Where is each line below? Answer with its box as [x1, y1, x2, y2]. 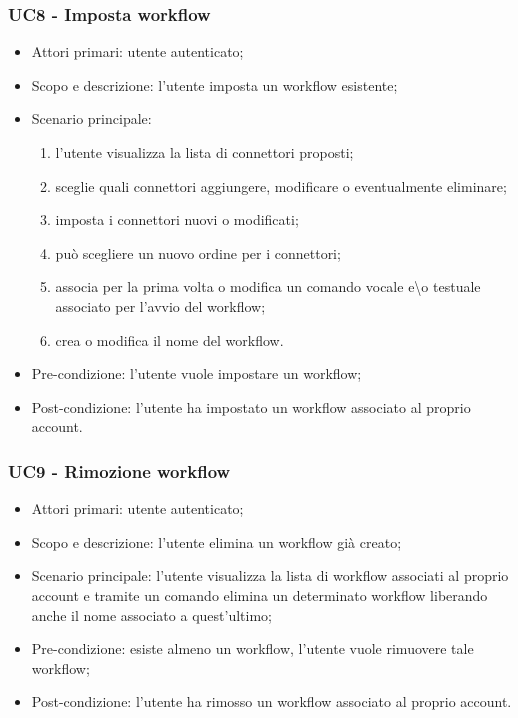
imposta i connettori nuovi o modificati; [55, 209, 299, 230]
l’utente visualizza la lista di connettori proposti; [55, 142, 354, 162]
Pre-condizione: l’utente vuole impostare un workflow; [31, 363, 362, 384]
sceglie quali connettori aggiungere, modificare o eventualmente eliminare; [55, 175, 507, 196]
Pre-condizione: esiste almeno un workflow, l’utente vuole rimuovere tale [31, 638, 474, 659]
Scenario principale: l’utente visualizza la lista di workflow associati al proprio [31, 565, 509, 586]
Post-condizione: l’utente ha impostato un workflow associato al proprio [31, 396, 471, 417]
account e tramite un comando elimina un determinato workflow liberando [31, 584, 488, 605]
